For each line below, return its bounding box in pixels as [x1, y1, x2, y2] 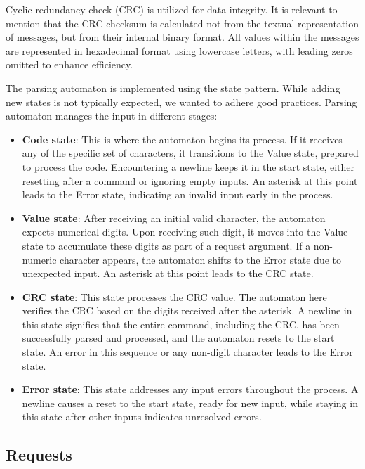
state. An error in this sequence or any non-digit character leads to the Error [22, 345, 353, 359]
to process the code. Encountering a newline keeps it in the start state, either [22, 159, 354, 174]
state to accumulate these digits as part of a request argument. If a [22, 238, 311, 252]
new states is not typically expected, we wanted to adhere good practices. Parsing [6, 94, 357, 109]
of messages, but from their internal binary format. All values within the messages [6, 30, 359, 44]
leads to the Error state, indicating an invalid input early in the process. [22, 187, 333, 202]
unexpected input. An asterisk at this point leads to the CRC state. [22, 266, 314, 281]
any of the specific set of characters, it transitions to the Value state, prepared [22, 146, 359, 160]
